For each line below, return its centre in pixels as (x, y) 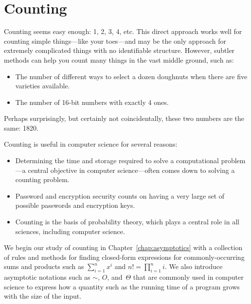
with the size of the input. (43, 296)
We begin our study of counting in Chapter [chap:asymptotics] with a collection (123, 247)
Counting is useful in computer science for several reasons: (91, 144)
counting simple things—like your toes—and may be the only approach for (115, 41)
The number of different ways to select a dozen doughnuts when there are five (131, 76)
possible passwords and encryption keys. (75, 205)
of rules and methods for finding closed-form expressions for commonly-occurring (124, 257)
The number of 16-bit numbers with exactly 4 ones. (92, 102)
